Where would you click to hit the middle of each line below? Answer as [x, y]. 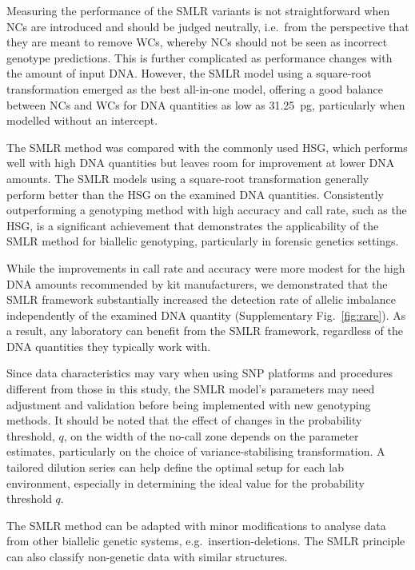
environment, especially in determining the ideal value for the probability [186, 482]
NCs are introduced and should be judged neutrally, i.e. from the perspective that [208, 26]
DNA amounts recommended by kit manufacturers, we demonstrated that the [197, 283]
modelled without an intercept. [82, 120]
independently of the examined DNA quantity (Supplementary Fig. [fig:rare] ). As [206, 315]
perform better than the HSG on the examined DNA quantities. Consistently [195, 194]
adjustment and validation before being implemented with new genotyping [189, 404]
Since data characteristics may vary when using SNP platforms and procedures [200, 373]
